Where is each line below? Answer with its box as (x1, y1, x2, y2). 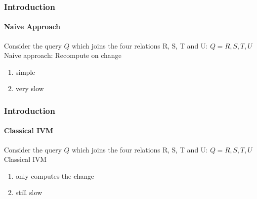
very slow (15, 83, 44, 94)
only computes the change (15, 170, 94, 181)
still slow (15, 187, 43, 198)
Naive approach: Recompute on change (4, 50, 122, 60)
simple (15, 66, 35, 77)
